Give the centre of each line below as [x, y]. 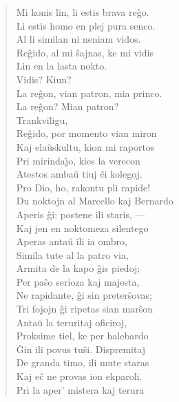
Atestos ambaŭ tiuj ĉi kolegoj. [79, 174]
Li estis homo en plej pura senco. [86, 25]
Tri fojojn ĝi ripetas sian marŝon [85, 309]
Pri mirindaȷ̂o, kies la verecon [78, 160]
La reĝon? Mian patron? [67, 106]
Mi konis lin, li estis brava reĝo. [83, 12]
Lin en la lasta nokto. [62, 66]
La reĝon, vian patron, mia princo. [89, 93]
